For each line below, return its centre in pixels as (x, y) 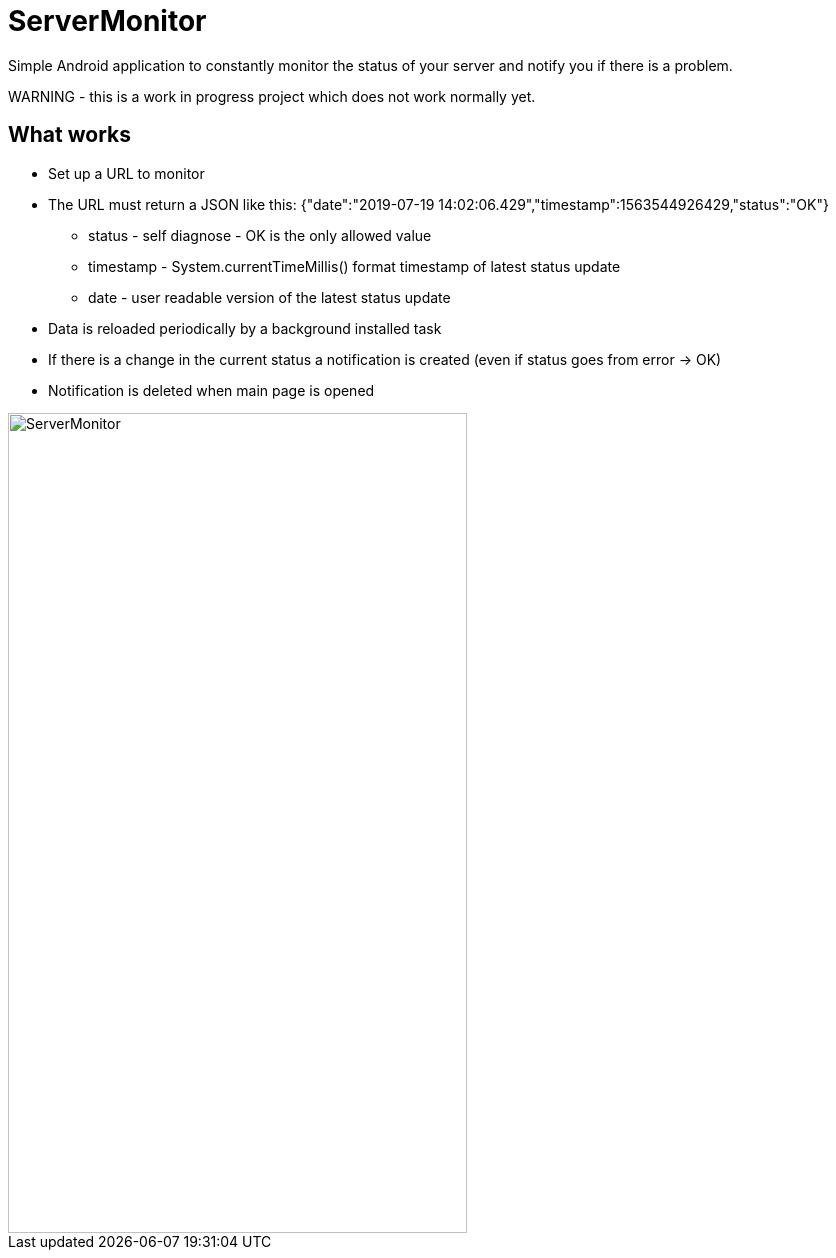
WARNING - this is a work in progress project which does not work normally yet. (272, 96)
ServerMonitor (107, 21)
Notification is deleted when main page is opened (211, 390)
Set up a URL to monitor (126, 173)
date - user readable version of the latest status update (269, 297)
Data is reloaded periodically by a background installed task (245, 328)
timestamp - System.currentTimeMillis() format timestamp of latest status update (354, 266)
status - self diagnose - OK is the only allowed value (260, 235)
